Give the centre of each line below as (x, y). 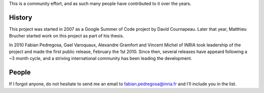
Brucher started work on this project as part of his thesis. (66, 36)
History (21, 17)
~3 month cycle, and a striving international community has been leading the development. (101, 58)
